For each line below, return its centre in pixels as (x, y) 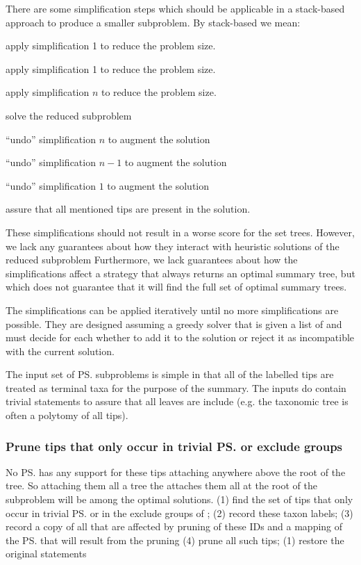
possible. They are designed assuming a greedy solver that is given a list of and (174, 324)
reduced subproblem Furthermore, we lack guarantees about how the (152, 260)
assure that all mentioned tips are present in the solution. (128, 209)
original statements (46, 554)
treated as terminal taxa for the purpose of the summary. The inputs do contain (176, 387)
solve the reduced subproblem (69, 115)
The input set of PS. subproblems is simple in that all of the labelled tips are (170, 374)
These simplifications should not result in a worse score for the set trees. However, (180, 232)
